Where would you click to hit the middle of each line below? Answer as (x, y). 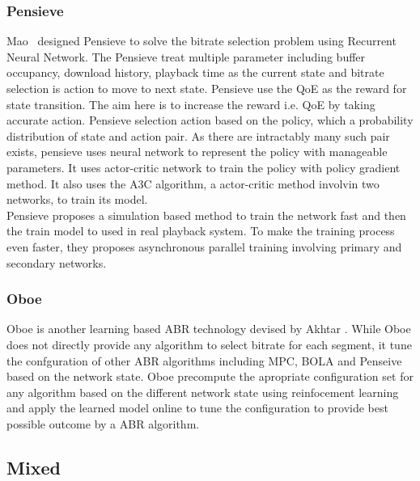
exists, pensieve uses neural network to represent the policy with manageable (197, 152)
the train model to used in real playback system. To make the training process (201, 231)
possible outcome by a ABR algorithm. (103, 423)
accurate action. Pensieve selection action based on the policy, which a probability (210, 120)
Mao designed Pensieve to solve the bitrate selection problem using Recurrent (202, 41)
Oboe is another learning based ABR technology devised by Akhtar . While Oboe (209, 329)
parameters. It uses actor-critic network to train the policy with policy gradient (204, 167)
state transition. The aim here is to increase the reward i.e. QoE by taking (191, 104)
